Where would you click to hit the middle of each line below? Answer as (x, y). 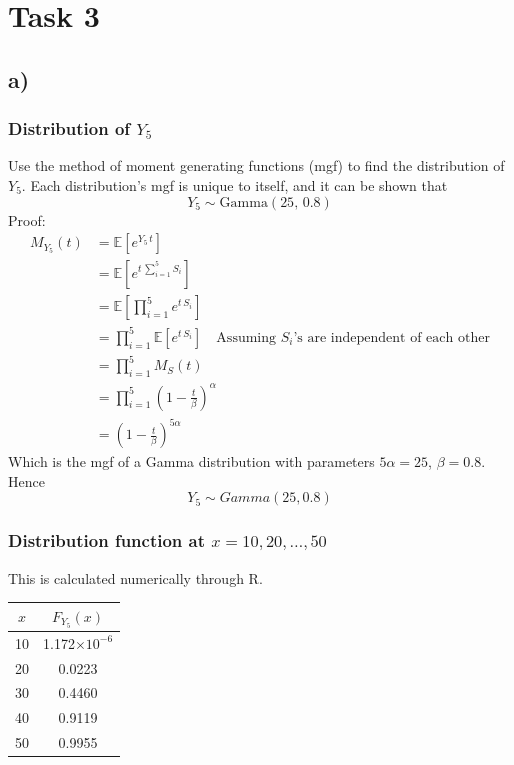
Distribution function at (107, 540)
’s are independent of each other (391, 337)
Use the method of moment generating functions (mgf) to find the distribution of (256, 165)
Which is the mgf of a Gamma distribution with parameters (191, 461)
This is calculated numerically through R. (135, 577)
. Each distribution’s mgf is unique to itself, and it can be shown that (234, 184)
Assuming (246, 337)
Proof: (27, 219)
